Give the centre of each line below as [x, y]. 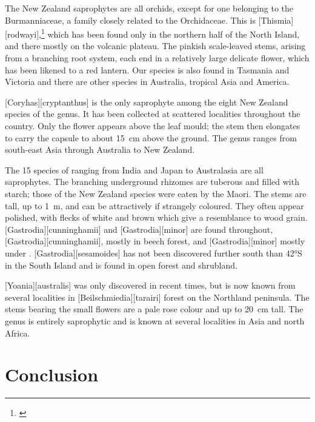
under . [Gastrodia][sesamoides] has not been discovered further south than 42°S [154, 253]
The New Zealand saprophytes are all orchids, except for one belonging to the [149, 8]
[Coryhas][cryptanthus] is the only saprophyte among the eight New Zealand [147, 102]
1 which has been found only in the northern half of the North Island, [170, 33]
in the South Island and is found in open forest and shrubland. [121, 265]
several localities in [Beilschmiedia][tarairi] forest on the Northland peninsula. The [157, 297]
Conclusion [52, 374]
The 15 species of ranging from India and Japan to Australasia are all [134, 169]
